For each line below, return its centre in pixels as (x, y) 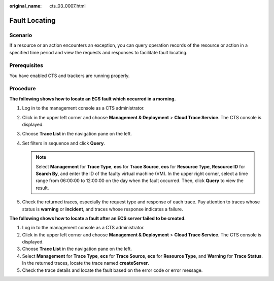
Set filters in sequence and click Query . (63, 143)
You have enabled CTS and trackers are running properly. (70, 76)
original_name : (26, 6)
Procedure (23, 89)
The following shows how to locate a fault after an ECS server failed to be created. (98, 218)
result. (42, 188)
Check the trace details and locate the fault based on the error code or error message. (112, 270)
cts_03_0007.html (67, 6)
